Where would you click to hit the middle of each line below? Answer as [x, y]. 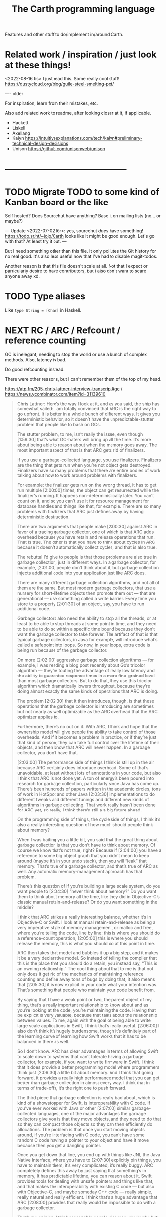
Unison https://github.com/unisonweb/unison [58, 149]
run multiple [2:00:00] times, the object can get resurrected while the [88, 490]
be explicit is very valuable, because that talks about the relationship [87, 1015]
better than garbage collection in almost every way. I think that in [83, 1083]
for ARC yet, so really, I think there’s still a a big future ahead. [80, 810]
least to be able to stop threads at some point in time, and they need [87, 624]
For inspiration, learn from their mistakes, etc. [52, 103]
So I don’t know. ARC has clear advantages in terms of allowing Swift [88, 1051]
